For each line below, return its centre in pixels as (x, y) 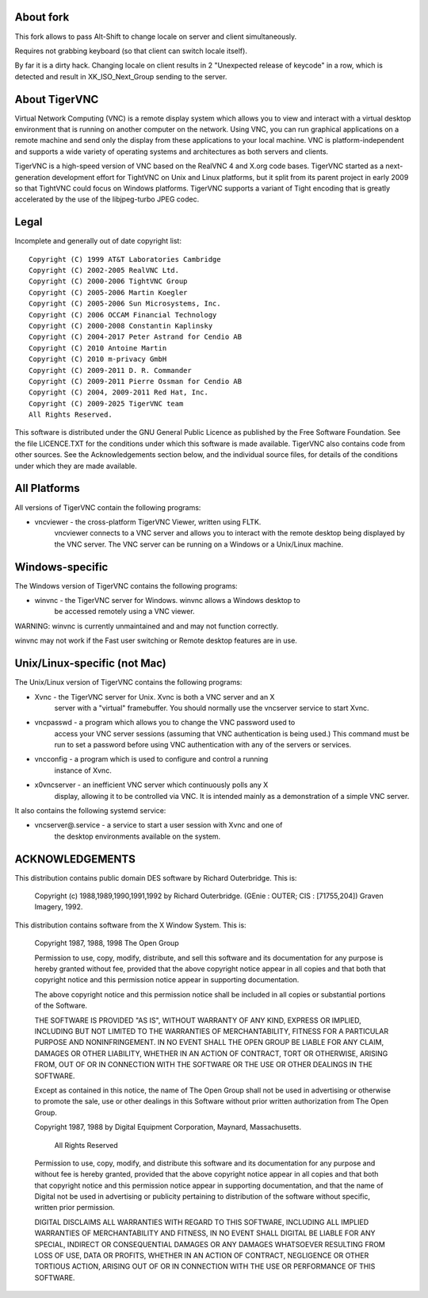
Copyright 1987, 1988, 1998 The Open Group (107, 943)
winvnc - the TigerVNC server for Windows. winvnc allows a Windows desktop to (167, 601)
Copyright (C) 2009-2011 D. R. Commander (110, 370)
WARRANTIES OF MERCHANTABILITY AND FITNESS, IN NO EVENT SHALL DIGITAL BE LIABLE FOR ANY (205, 1233)
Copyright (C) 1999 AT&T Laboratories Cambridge (125, 259)
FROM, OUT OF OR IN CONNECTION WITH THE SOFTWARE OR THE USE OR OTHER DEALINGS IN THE (203, 1065)
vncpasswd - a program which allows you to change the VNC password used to (165, 723)
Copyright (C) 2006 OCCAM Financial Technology (123, 315)
